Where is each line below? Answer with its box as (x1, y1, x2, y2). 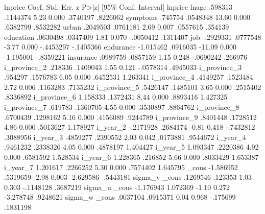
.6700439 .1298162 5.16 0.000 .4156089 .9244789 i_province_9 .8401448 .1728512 (4, 111, 257, 122)
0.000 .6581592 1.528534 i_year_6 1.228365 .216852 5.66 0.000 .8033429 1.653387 (4, 151, 259, 162)
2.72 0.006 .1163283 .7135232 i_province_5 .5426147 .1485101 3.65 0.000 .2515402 (4, 81, 261, 92)
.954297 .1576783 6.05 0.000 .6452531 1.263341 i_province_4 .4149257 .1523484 (4, 72, 253, 82)
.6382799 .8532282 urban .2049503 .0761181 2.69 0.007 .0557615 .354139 (4, 21, 229, 32)
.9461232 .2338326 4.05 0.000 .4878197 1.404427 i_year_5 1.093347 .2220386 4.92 (4, 141, 259, 152)
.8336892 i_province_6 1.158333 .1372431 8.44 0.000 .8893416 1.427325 (4, 91, 228, 102)
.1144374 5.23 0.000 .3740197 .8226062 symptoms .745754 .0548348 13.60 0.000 (4, 11, 250, 22)
